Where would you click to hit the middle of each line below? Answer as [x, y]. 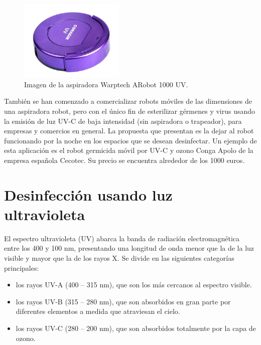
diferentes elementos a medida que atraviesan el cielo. [98, 311]
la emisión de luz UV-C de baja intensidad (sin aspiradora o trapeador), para [123, 121]
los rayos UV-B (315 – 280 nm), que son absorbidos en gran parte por [123, 301]
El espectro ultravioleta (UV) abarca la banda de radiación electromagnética [122, 238]
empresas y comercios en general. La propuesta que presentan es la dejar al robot [129, 131]
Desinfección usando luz [88, 194]
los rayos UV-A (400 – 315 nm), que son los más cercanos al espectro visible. [134, 285]
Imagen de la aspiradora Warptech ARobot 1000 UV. [106, 84]
